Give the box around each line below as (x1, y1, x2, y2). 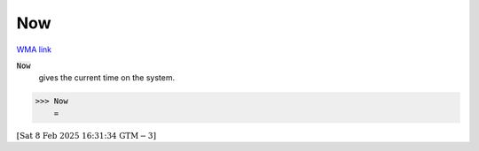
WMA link (16, 44, 52, 55)
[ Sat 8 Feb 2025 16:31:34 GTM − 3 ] (16, 131, 157, 140)
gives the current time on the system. (38, 72, 176, 83)
